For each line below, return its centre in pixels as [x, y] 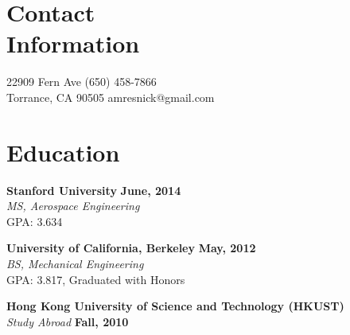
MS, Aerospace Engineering [73, 206]
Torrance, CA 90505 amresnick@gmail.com [111, 97]
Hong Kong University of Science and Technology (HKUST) [175, 306]
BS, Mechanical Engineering [75, 263]
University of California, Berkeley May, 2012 [131, 248]
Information [73, 43]
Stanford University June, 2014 [94, 190]
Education [63, 152]
